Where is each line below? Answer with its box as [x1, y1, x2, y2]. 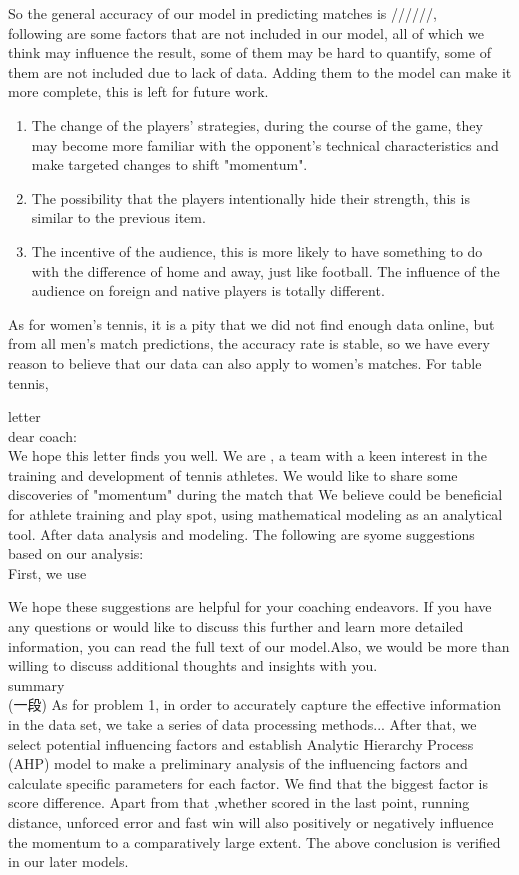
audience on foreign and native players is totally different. [31, 280, 385, 301]
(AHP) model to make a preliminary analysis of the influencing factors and [8, 753, 468, 774]
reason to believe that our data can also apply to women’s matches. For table [8, 352, 482, 373]
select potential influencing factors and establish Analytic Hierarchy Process [8, 733, 474, 754]
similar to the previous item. [31, 207, 206, 228]
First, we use [8, 562, 87, 583]
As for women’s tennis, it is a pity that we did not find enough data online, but [8, 313, 495, 334]
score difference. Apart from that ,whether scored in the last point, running [8, 792, 470, 813]
